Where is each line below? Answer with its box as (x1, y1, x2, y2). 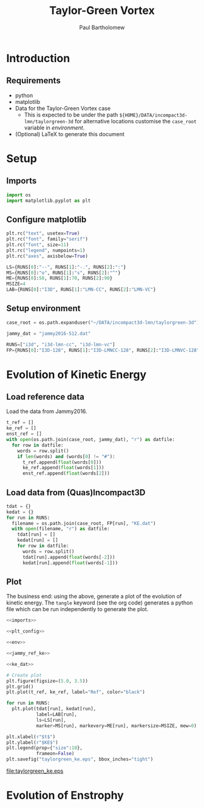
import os (6, 192, 32, 198)
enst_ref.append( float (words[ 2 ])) (22, 470, 110, 477)
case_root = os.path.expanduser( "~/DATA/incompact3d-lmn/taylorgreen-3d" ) (6, 320, 200, 326)
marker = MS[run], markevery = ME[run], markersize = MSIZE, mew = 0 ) (36, 722, 197, 729)
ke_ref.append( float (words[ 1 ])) (22, 465, 104, 471)
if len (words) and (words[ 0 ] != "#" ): (17, 453, 115, 459)
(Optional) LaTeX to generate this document (15, 130, 124, 137)
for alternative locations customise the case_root (75, 117, 197, 125)
